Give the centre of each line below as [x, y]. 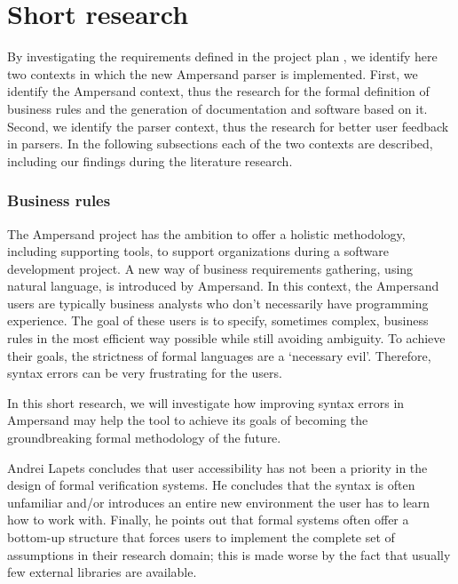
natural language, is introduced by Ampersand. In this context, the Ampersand [223, 286]
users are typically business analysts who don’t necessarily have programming [218, 303]
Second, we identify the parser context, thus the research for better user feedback [228, 126]
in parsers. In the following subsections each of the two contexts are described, [220, 144]
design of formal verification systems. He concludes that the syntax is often [211, 485]
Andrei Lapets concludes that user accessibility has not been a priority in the [217, 467]
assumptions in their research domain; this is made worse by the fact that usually [229, 554]
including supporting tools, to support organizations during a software [198, 251]
